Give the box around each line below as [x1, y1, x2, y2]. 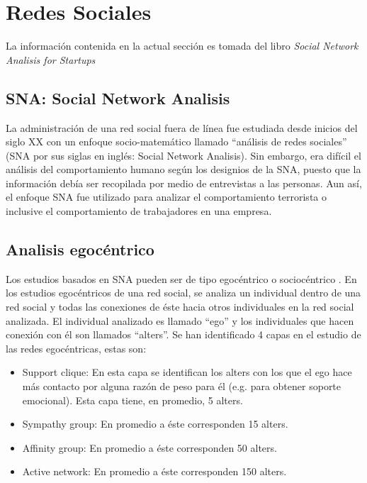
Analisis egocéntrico [6, 238, 154, 260]
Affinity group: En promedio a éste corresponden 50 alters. [22, 440, 277, 455]
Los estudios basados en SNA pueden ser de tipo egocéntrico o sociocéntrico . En [6, 271, 357, 286]
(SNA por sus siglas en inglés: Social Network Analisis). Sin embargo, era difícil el [6, 148, 361, 162]
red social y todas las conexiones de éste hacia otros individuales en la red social [6, 299, 354, 314]
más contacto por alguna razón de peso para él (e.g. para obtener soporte [22, 379, 341, 394]
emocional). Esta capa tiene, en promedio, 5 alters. [22, 392, 243, 407]
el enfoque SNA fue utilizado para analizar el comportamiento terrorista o [6, 189, 327, 204]
